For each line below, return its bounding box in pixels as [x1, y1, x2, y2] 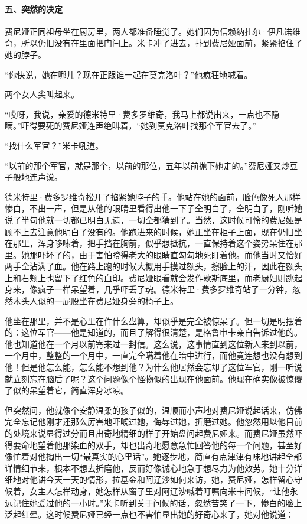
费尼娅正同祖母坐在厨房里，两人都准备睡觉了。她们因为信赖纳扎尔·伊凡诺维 [5, 25, 301, 37]
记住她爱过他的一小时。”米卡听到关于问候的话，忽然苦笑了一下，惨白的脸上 [12, 496, 302, 509]
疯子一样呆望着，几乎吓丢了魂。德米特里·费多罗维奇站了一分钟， [37, 283, 292, 295]
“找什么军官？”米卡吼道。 [5, 139, 104, 151]
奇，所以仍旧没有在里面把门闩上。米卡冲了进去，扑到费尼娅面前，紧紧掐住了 [5, 37, 302, 49]
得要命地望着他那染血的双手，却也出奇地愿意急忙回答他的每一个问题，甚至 [5, 438, 294, 451]
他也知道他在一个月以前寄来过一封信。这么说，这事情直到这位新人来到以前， [5, 337, 302, 350]
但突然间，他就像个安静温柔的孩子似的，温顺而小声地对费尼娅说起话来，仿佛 [5, 403, 302, 416]
